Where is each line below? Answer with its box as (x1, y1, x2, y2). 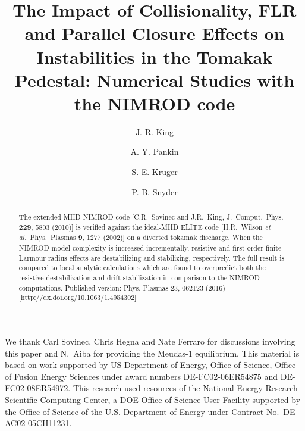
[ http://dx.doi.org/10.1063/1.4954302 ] (18, 292, 137, 302)
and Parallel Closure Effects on (24, 21, 285, 45)
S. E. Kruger (131, 165, 178, 178)
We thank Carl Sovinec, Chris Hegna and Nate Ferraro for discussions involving (5, 335, 295, 347)
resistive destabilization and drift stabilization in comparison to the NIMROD (18, 272, 260, 282)
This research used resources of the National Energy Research (73, 382, 298, 394)
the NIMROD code (74, 90, 235, 115)
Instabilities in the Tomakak (36, 44, 273, 68)
